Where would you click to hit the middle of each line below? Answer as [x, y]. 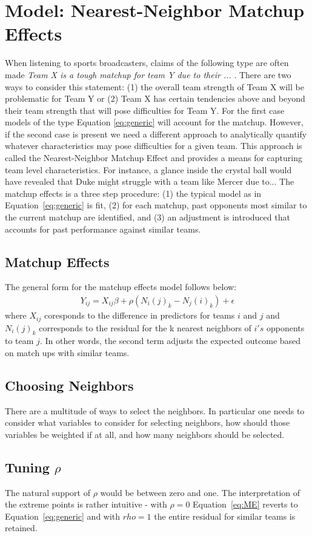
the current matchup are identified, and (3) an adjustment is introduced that [148, 217]
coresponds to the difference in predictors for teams [139, 315]
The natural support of [48, 492]
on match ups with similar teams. [67, 352]
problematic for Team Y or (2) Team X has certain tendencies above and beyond [155, 98]
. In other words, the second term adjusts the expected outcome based [170, 341]
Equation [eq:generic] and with [63, 516]
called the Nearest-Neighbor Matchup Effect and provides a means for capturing [154, 158]
